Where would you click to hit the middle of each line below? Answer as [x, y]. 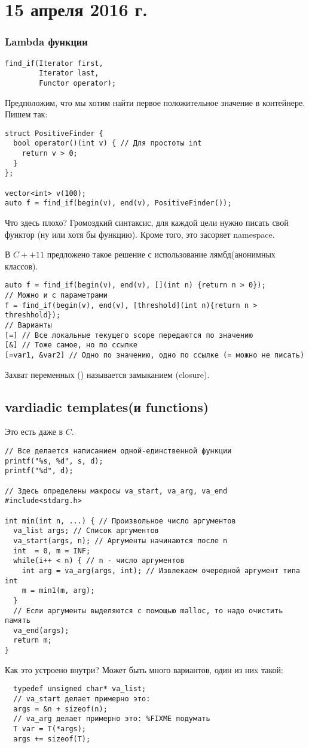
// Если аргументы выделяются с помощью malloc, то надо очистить [148, 611]
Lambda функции [46, 42]
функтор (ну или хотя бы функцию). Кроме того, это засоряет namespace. [140, 234]
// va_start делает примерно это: [82, 699]
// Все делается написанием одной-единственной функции [118, 451]
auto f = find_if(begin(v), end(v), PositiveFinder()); [118, 203]
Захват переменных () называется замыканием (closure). [107, 374]
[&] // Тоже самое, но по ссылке [71, 345]
